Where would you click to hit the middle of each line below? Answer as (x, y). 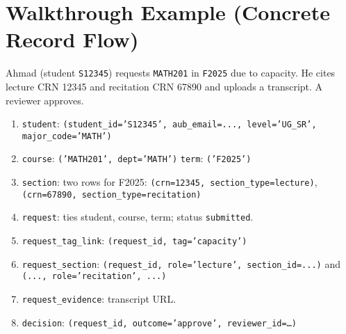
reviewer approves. (45, 100)
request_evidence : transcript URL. (99, 299)
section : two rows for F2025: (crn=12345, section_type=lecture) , (170, 182)
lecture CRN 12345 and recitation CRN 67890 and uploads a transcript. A (164, 86)
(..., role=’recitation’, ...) (94, 277)
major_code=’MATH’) (67, 136)
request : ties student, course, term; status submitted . (138, 217)
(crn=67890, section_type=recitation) (112, 194)
